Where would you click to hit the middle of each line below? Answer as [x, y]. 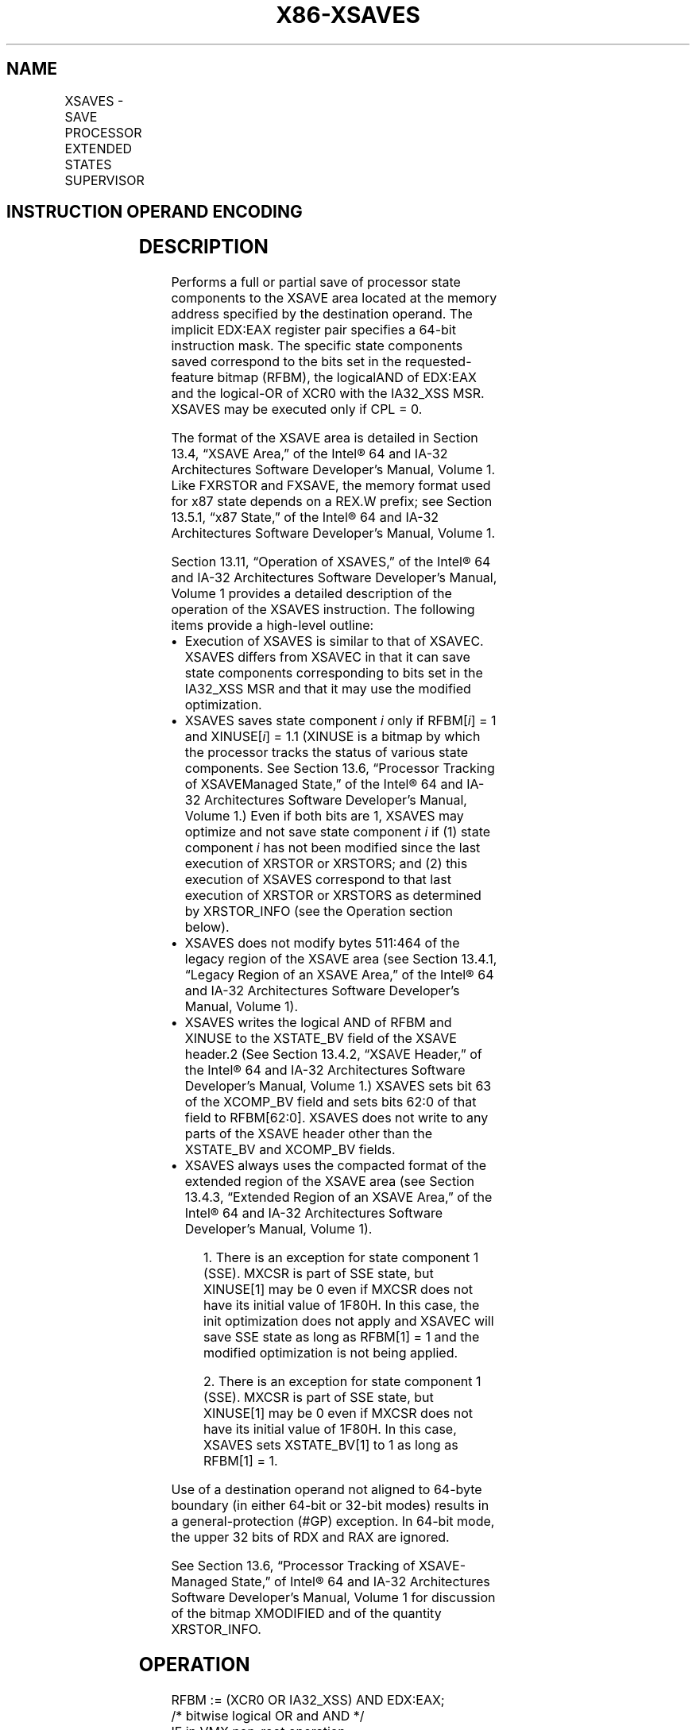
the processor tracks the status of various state [327, 753]
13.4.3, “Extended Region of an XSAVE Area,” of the [338, 1197]
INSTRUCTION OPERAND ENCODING [155, 212]
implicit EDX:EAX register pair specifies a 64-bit [313, 330]
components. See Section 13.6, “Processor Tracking [340, 768]
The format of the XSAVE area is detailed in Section [325, 438]
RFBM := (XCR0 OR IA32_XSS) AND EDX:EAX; [308, 1700]
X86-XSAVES [348, 15]
